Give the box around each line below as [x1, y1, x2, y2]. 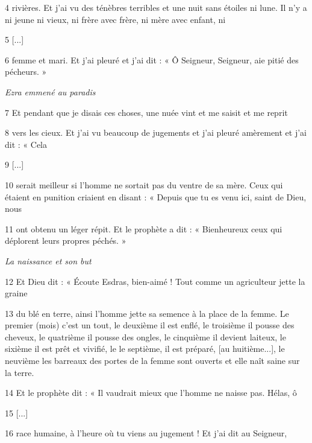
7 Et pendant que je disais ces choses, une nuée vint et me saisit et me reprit [5, 106, 288, 118]
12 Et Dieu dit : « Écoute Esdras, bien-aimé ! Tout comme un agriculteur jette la [5, 275, 305, 287]
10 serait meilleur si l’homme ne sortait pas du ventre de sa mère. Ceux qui [5, 178, 283, 191]
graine [5, 287, 28, 299]
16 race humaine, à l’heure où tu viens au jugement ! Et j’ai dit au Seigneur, [5, 427, 287, 439]
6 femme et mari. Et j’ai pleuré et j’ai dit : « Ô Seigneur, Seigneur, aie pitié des [5, 53, 299, 66]
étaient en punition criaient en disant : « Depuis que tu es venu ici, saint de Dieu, [5, 190, 307, 203]
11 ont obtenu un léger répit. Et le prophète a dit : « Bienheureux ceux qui [5, 222, 282, 235]
